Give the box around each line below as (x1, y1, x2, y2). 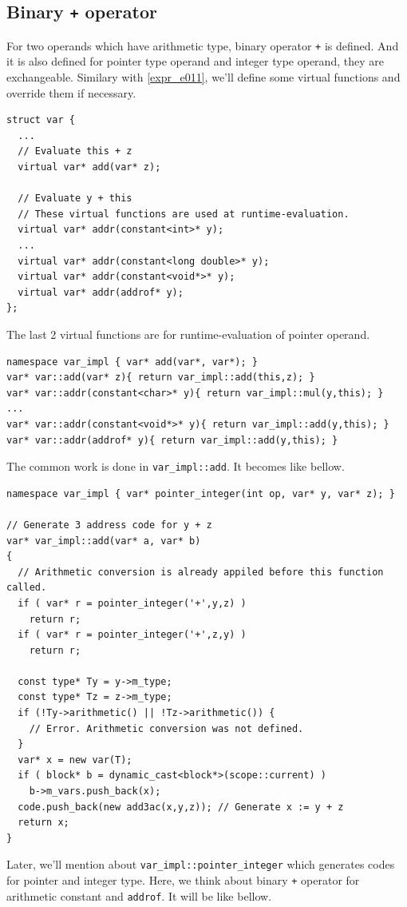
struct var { (6, 114, 75, 126)
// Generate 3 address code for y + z (6, 519, 212, 531)
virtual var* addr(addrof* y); (18, 286, 184, 298)
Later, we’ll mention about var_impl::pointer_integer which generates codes (6, 856, 395, 873)
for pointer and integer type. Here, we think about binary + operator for (6, 872, 360, 889)
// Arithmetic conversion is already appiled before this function (18, 566, 384, 578)
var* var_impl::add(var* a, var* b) (6, 535, 201, 547)
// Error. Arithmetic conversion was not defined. (29, 722, 304, 734)
